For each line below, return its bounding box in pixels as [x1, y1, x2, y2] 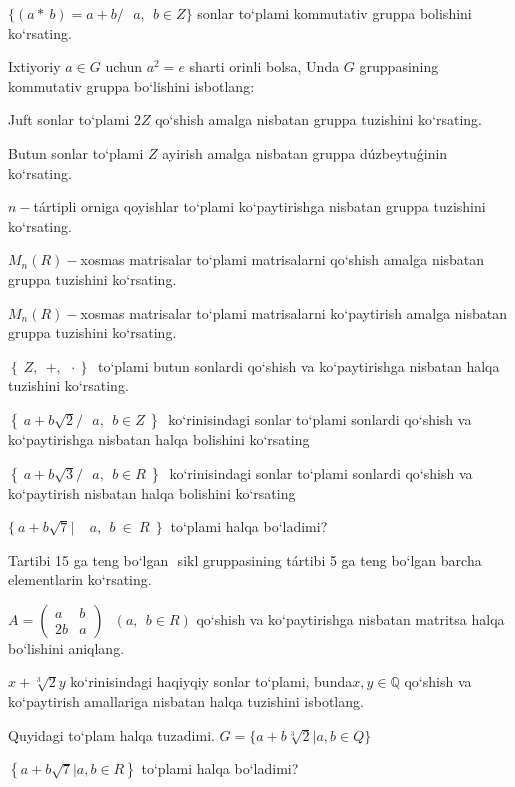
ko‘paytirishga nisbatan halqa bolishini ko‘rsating [8, 428, 310, 449]
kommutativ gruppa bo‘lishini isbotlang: [8, 75, 255, 96]
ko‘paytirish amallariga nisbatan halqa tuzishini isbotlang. [8, 691, 364, 712]
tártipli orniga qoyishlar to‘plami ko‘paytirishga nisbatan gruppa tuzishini [33, 196, 486, 217]
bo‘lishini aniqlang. [8, 637, 125, 658]
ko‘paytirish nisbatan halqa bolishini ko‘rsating [8, 482, 296, 503]
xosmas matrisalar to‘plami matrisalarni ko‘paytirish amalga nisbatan [80, 302, 508, 323]
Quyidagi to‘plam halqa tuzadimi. [8, 724, 215, 745]
